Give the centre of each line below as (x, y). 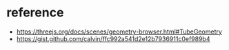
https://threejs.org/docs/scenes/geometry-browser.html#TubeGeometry (119, 32)
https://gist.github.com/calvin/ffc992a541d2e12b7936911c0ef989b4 (113, 38)
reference (35, 13)
